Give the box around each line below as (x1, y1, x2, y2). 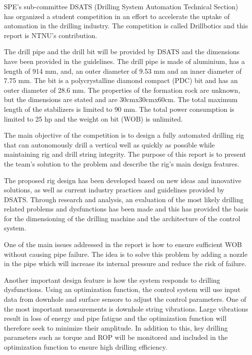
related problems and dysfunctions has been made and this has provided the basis (4, 204, 249, 214)
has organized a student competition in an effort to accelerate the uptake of (4, 11, 230, 21)
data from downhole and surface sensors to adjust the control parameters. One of (4, 294, 246, 304)
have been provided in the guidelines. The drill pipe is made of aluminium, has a (4, 56, 245, 66)
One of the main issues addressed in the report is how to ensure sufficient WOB (4, 239, 242, 250)
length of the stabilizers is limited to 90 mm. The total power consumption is (4, 104, 234, 114)
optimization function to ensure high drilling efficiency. (4, 342, 168, 352)
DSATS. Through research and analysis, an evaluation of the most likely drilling (4, 194, 244, 204)
